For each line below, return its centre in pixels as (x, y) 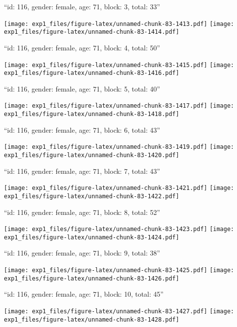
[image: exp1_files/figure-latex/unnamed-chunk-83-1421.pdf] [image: (119, 188)
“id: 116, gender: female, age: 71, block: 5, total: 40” (82, 88)
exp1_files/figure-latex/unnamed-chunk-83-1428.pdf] (92, 319)
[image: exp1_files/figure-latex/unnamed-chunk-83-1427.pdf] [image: (119, 311)
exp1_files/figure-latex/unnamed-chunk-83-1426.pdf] (92, 278)
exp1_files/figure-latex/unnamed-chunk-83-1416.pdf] (92, 73)
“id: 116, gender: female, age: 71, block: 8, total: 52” (82, 212)
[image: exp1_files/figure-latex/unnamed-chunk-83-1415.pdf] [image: (119, 65)
